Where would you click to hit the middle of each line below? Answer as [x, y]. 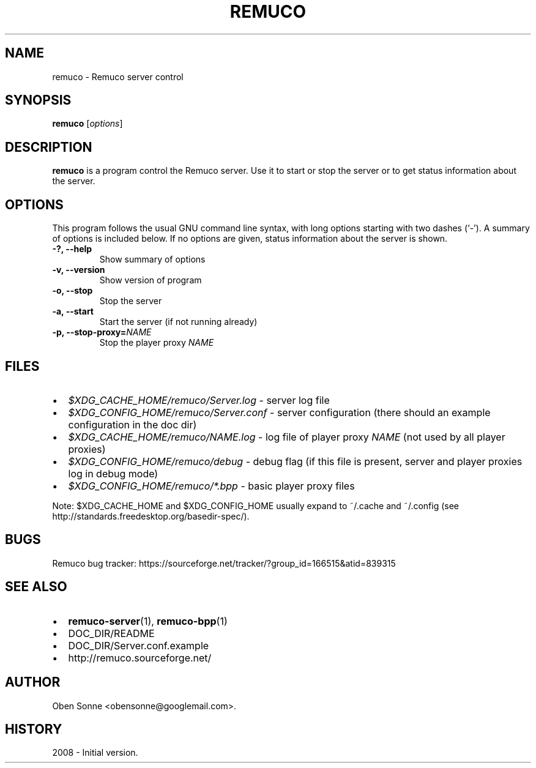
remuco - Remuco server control [118, 76]
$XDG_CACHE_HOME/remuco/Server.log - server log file [199, 400]
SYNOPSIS [38, 100]
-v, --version [79, 270]
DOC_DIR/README [111, 633]
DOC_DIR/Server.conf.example [139, 645]
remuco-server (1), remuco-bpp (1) [148, 621]
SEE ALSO [36, 587]
